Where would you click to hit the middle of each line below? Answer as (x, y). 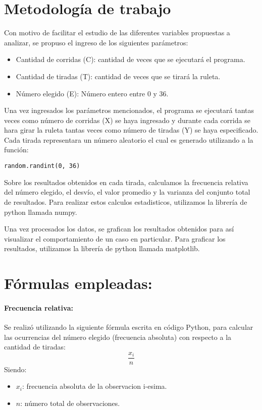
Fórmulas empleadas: (78, 283)
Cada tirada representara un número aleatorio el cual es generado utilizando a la (129, 139)
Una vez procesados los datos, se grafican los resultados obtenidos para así (119, 229)
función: (16, 150)
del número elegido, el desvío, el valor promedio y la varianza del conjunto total (127, 192)
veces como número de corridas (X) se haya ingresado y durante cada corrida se (127, 120)
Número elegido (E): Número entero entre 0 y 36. (92, 93)
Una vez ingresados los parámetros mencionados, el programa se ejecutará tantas (129, 110)
